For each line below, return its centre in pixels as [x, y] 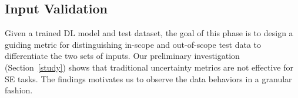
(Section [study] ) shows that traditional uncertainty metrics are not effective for [149, 67]
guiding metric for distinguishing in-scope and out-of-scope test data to [133, 44]
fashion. [19, 90]
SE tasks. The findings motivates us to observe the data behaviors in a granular [148, 78]
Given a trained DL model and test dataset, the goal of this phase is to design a [149, 33]
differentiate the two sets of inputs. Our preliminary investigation [122, 56]
